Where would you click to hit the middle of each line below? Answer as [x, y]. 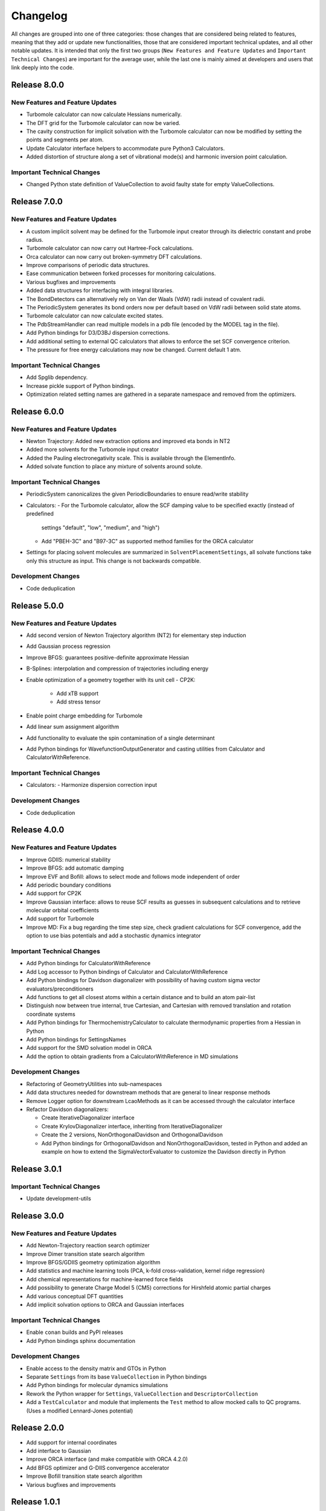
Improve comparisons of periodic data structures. [88, 265]
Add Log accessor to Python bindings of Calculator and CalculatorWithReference [127, 972]
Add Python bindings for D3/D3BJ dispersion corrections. [98, 333]
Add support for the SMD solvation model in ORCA [89, 1048]
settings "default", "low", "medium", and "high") [101, 527]
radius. [35, 239]
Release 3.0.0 [38, 1216]
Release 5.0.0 [37, 605]
